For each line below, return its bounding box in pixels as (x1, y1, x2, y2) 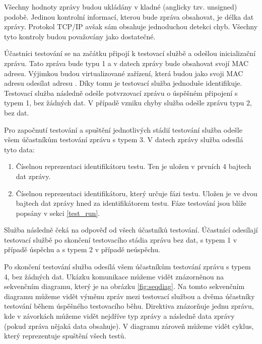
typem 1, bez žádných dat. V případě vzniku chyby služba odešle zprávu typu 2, (4, 97, 252, 108)
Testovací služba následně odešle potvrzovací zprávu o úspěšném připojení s (4, 87, 238, 98)
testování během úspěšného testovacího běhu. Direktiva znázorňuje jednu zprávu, (4, 301, 254, 311)
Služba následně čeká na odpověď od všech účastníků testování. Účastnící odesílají (4, 224, 258, 235)
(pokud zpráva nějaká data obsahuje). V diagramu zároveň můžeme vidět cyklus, (4, 320, 254, 331)
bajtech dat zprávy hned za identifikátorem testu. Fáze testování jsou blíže (16, 198, 246, 208)
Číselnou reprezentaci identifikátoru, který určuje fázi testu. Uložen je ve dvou (16, 188, 257, 198)
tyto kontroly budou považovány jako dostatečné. (4, 31, 156, 41)
